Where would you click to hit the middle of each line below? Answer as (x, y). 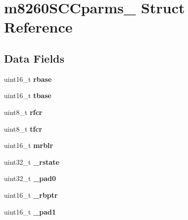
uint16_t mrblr (29, 145)
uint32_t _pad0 (30, 178)
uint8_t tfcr (23, 128)
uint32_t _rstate (32, 162)
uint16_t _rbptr (31, 195)
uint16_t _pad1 (30, 211)
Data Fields (34, 58)
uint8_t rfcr (23, 112)
